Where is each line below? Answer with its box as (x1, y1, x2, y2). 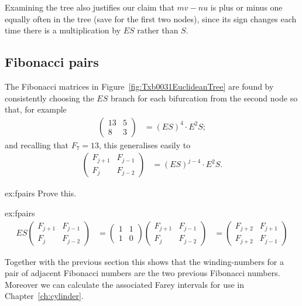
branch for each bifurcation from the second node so (110, 91, 298, 104)
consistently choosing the (5, 91, 94, 104)
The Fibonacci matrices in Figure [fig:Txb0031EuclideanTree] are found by (5, 80, 274, 92)
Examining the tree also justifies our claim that (5, 1, 174, 13)
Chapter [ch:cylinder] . (5, 290, 84, 302)
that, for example (5, 103, 67, 115)
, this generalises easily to (98, 138, 191, 151)
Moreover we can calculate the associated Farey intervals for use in (5, 278, 244, 290)
